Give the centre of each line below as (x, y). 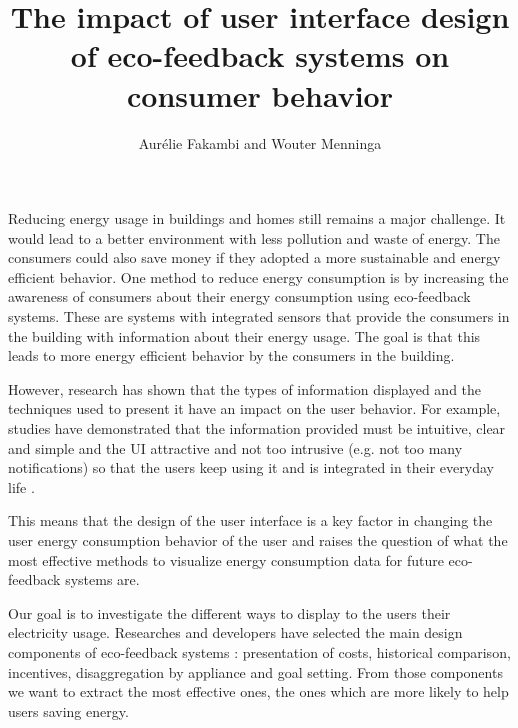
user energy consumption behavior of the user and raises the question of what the (258, 540)
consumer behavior (260, 94)
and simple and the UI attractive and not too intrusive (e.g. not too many (235, 447)
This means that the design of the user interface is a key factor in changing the (250, 520)
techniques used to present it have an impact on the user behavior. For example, (254, 408)
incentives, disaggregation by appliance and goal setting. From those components (255, 671)
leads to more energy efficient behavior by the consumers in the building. (231, 355)
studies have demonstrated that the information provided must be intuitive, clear (257, 428)
